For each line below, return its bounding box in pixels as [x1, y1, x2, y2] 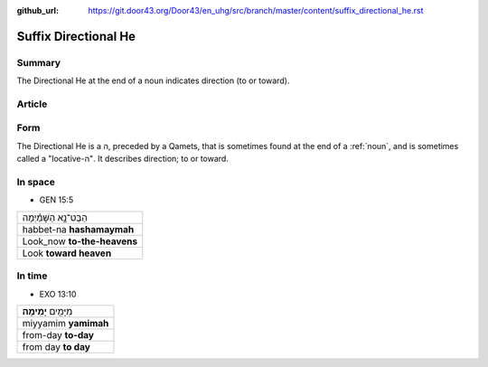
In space [16, 176, 56, 189]
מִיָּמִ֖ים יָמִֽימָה [22, 305, 73, 317]
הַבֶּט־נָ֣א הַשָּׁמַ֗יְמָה [22, 211, 88, 223]
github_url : [16, 5, 59, 15]
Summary [16, 56, 61, 69]
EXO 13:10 [39, 288, 77, 299]
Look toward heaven [22, 247, 112, 259]
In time [16, 269, 48, 282]
